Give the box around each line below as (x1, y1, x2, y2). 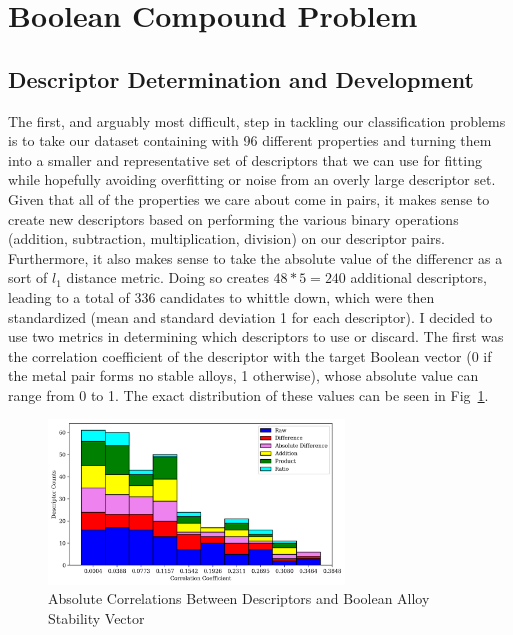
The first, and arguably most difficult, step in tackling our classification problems (8, 110, 506, 131)
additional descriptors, (350, 267, 487, 288)
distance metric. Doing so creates (66, 267, 269, 288)
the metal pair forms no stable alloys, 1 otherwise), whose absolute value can (8, 365, 479, 386)
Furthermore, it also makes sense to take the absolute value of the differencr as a (8, 247, 503, 268)
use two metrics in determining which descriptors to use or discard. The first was (8, 326, 504, 347)
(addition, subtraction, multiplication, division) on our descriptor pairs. (8, 228, 445, 249)
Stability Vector (48, 607, 145, 628)
